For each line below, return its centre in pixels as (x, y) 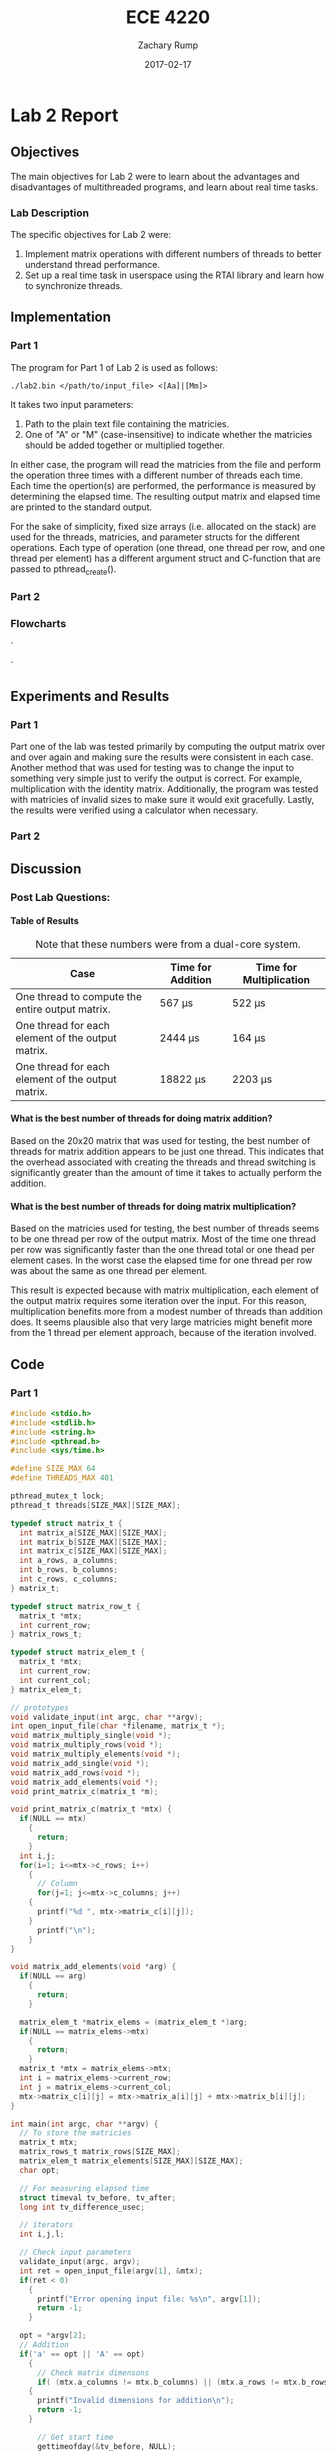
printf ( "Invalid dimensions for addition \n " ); (135, 2401)
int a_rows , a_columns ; (68, 1561)
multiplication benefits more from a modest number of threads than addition (166, 1312)
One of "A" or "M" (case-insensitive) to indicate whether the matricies (168, 434)
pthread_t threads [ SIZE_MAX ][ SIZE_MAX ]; (96, 1505)
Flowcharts (38, 624)
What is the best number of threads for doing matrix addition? (141, 1118)
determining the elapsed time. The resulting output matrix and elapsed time (165, 496)
